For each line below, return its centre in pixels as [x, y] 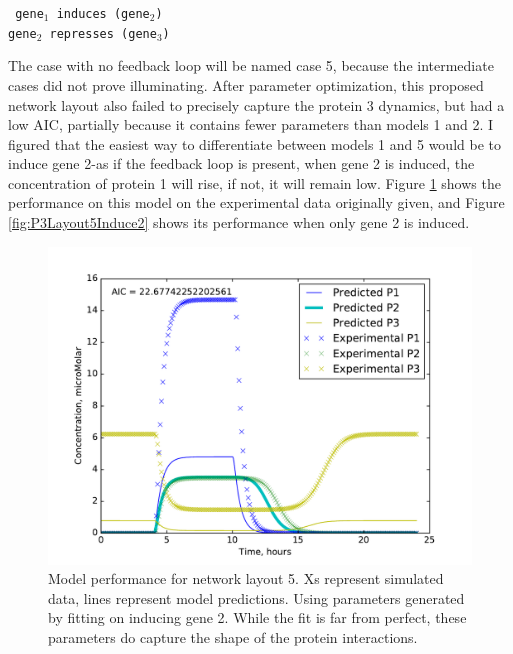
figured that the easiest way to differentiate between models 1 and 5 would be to [254, 143]
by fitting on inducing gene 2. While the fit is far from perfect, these [257, 617]
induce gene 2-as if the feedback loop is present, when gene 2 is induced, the [241, 163]
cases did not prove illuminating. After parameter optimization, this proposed [246, 84]
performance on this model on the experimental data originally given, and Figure [256, 202]
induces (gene [103, 14]
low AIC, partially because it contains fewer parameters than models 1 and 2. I [250, 124]
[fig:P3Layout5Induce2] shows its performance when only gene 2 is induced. [239, 222]
